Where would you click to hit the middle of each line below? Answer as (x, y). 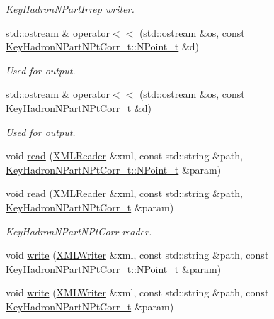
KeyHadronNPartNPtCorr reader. (79, 231)
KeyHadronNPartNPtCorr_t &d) (79, 107)
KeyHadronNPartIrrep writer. (70, 9)
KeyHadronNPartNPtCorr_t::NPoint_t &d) (103, 46)
